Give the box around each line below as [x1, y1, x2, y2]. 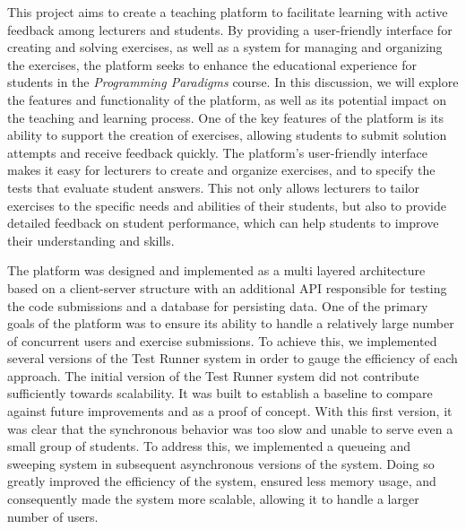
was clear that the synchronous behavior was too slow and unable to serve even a [7, 419, 453, 438]
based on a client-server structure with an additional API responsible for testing [7, 278, 447, 297]
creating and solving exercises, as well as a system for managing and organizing [7, 38, 443, 56]
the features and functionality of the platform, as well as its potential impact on [7, 90, 447, 108]
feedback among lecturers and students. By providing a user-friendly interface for [7, 20, 453, 39]
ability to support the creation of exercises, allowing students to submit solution [7, 126, 447, 144]
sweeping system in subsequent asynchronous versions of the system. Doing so [7, 454, 435, 473]
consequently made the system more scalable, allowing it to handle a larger [7, 490, 419, 508]
